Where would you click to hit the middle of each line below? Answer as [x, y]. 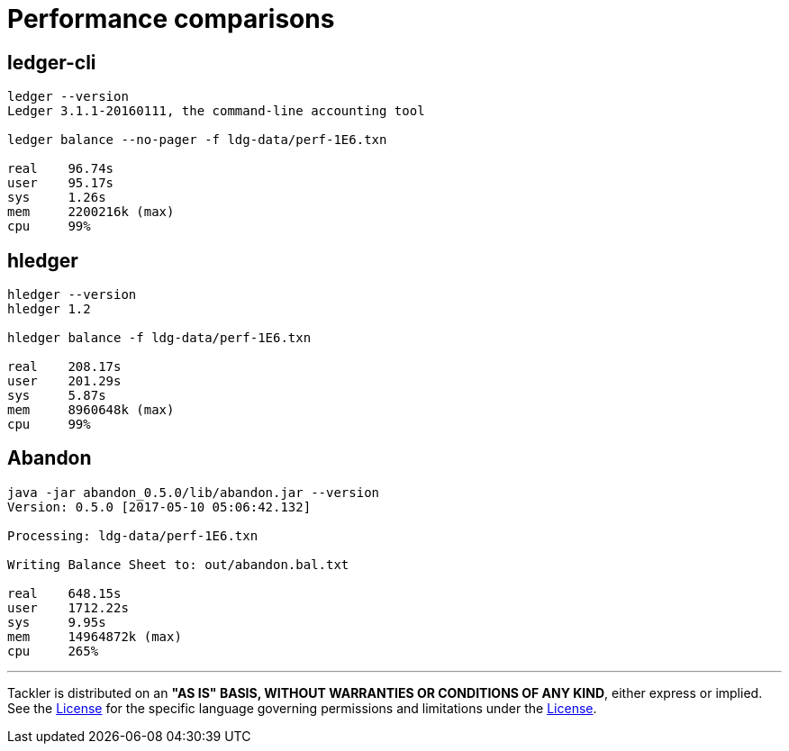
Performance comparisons [171, 19]
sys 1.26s [57, 198]
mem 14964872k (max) [95, 636]
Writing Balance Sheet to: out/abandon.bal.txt [178, 564]
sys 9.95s [57, 622]
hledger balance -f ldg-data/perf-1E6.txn [159, 338]
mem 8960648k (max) [91, 410]
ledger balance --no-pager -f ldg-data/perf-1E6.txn [197, 140]
